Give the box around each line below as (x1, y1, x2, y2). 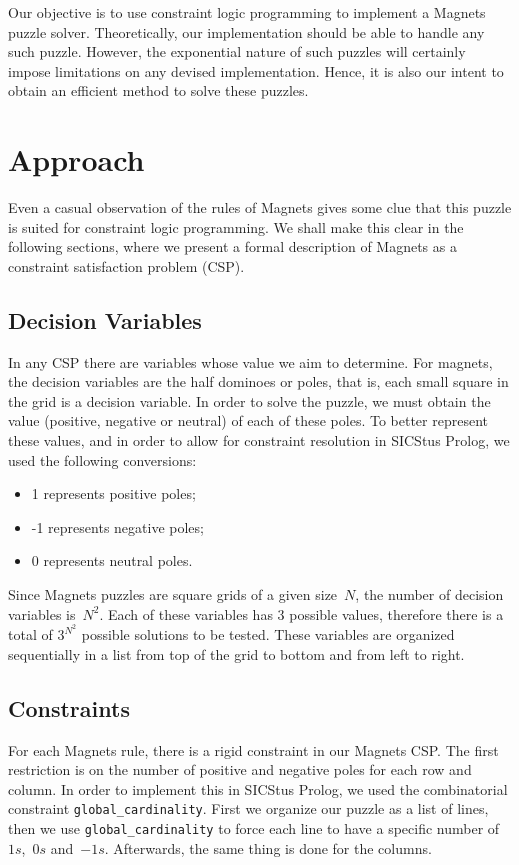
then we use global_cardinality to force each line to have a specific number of (8, 818, 500, 839)
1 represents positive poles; (31, 483, 196, 504)
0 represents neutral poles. (31, 550, 193, 571)
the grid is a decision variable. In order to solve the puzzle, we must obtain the (8, 390, 491, 411)
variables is (8, 603, 76, 624)
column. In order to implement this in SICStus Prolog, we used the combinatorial (8, 778, 508, 799)
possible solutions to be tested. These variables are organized (81, 624, 455, 645)
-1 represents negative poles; (31, 516, 204, 537)
